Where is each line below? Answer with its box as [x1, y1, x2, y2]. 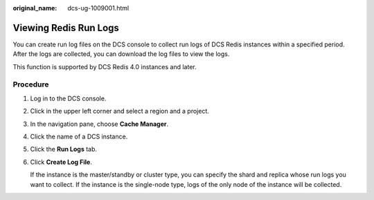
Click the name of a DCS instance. [30, 132, 128, 140]
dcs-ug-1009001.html [67, 4, 130, 12]
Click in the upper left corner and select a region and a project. [30, 107, 209, 116]
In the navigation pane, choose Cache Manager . [30, 120, 169, 128]
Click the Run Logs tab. [30, 145, 97, 154]
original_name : [12, 4, 57, 12]
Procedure [12, 80, 49, 89]
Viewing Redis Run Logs [12, 21, 119, 34]
